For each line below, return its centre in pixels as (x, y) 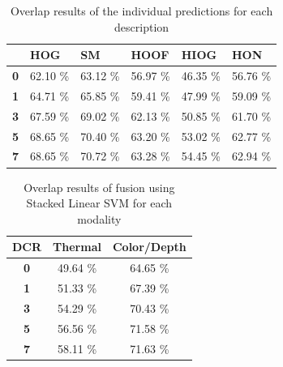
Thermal (77, 247)
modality (99, 218)
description (142, 26)
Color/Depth (149, 247)
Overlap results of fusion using (99, 187)
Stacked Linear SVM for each (99, 203)
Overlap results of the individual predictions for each (141, 11)
